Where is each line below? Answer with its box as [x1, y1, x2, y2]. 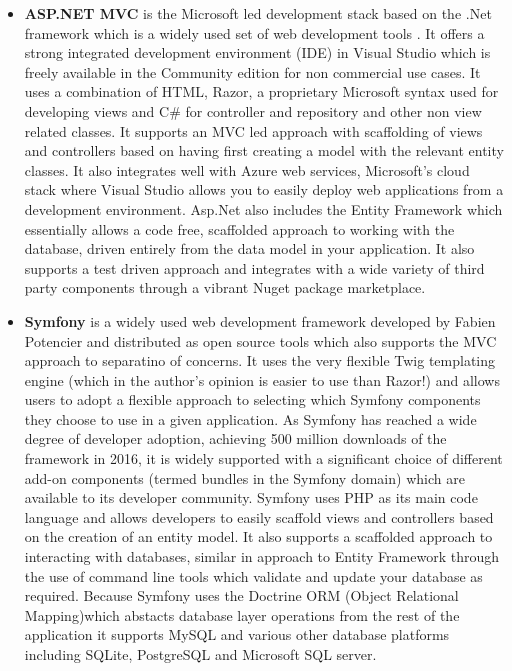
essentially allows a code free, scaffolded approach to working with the [24, 218, 455, 239]
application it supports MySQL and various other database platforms [24, 624, 450, 645]
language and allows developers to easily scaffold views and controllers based [24, 506, 494, 527]
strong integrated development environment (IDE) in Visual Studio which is [24, 42, 491, 63]
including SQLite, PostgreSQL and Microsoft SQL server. [24, 644, 377, 664]
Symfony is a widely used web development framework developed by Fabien [24, 310, 496, 331]
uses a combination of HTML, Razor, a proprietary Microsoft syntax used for [24, 81, 499, 102]
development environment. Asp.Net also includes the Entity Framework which [24, 198, 503, 219]
